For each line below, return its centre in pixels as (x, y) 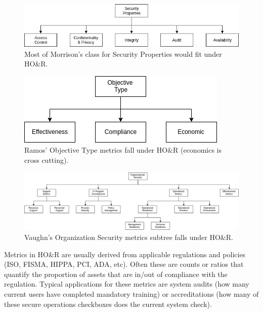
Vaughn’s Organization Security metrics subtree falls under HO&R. (129, 237)
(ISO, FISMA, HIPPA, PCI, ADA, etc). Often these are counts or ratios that (124, 264)
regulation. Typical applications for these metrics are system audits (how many (127, 284)
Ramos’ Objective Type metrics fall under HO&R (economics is (123, 150)
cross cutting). (47, 160)
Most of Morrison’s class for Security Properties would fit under (123, 54)
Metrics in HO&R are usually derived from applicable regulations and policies (125, 254)
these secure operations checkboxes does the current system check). (108, 304)
